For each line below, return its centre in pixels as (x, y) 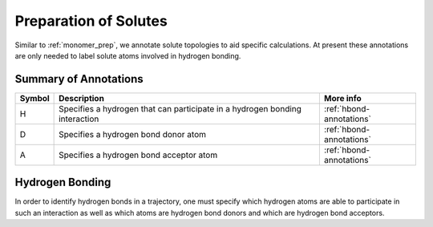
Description (81, 98)
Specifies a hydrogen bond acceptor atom (138, 155)
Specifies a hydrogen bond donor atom (133, 134)
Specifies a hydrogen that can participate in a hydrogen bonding (180, 108)
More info (343, 98)
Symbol (34, 98)
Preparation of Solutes (91, 21)
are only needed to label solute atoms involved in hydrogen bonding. (128, 55)
